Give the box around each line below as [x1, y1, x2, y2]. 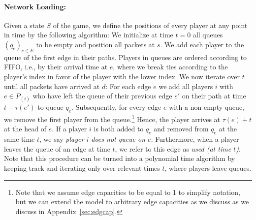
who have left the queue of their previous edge [32, 91, 172, 101]
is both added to [94, 124, 144, 134]
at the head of [4, 124, 46, 134]
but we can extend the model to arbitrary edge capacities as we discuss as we [15, 196, 249, 207]
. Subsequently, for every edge [71, 102, 161, 112]
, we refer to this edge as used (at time [115, 143, 231, 154]
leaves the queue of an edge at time [4, 143, 110, 154]
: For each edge [105, 81, 151, 91]
